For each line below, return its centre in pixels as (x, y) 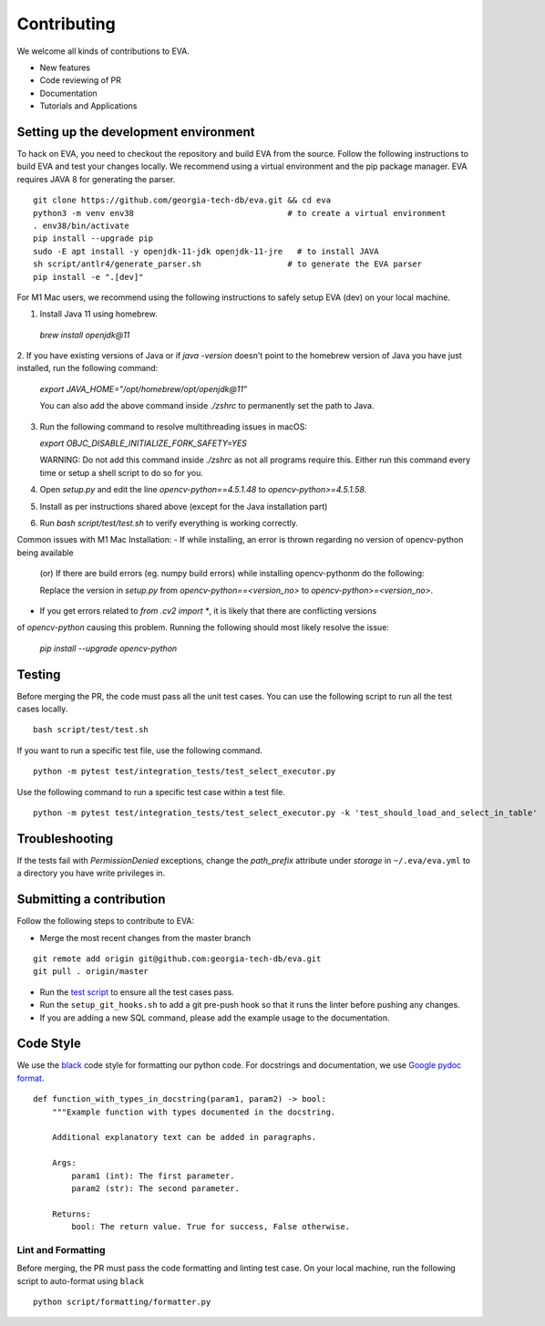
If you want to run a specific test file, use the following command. (140, 750)
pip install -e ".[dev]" (88, 277)
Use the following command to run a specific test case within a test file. (151, 792)
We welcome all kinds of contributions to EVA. (103, 51)
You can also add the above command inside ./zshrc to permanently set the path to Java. (207, 406)
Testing (39, 674)
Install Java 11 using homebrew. (99, 314)
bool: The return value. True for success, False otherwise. (211, 1227)
